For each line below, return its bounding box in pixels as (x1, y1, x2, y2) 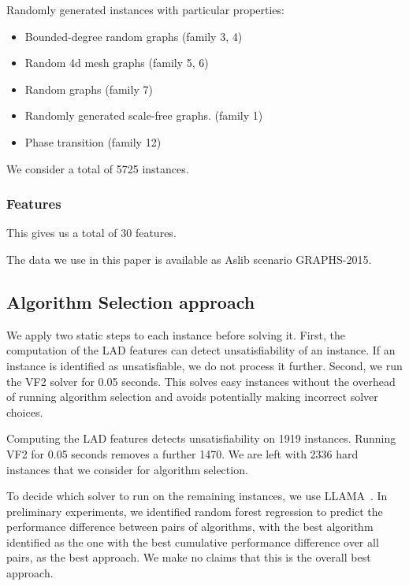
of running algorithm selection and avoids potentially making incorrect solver (6, 388, 378, 405)
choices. (6, 403, 43, 420)
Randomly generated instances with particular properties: (6, 2, 284, 17)
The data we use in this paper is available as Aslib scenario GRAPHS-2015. (6, 250, 372, 267)
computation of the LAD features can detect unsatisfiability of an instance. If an (6, 342, 396, 358)
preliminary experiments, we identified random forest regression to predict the (6, 503, 383, 519)
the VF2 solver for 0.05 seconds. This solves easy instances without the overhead (6, 373, 396, 389)
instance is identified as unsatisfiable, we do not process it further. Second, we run (6, 357, 403, 373)
